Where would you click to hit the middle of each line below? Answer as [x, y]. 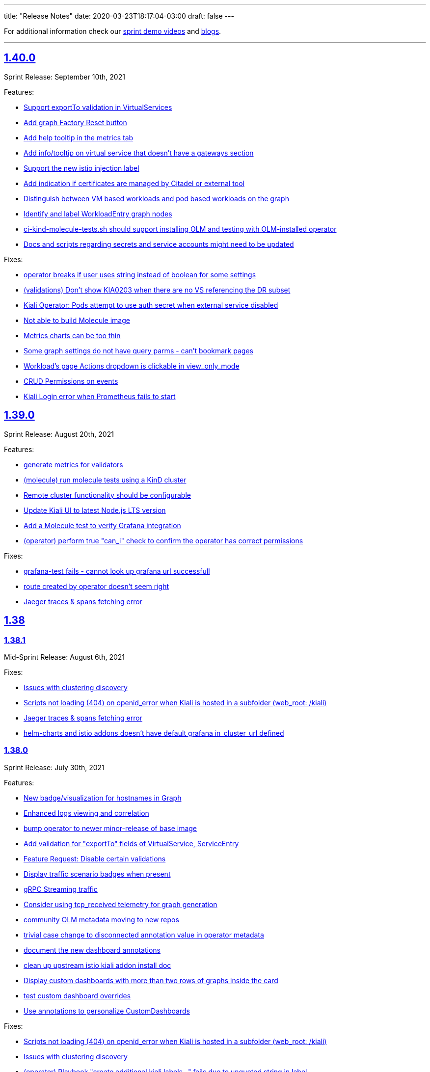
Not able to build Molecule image [77, 320]
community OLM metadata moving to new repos [101, 919]
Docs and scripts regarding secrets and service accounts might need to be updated [159, 244]
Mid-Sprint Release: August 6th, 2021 [65, 657]
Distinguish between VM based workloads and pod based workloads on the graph [156, 198]
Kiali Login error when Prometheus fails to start [100, 396]
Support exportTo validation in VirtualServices [98, 107]
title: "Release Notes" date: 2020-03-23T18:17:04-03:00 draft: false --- [119, 16]
